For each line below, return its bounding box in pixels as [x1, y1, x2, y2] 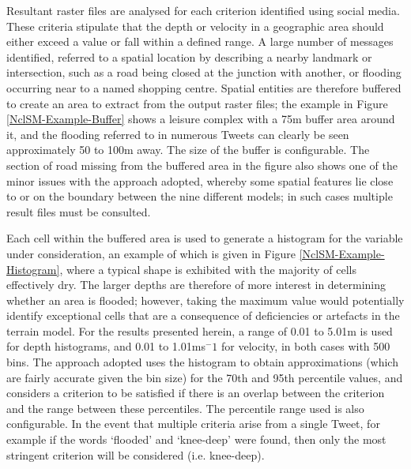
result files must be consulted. [6, 203, 151, 219]
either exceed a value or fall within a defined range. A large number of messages [6, 33, 394, 50]
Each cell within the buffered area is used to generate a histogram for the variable [6, 230, 403, 246]
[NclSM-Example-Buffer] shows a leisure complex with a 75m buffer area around [6, 111, 395, 127]
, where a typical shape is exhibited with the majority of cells [59, 261, 356, 277]
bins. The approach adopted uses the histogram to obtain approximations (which [6, 354, 398, 370]
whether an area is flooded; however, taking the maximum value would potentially [6, 291, 405, 308]
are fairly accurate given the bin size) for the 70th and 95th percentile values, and [6, 369, 403, 385]
